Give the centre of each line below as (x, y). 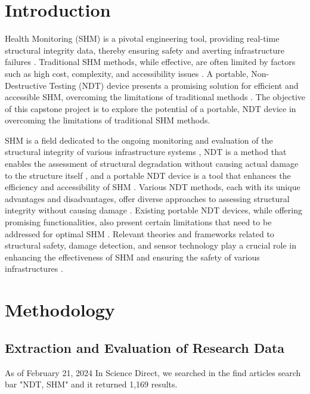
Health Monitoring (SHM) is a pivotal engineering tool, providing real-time (142, 38)
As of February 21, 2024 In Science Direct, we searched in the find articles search (153, 372)
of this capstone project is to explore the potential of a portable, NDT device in (151, 108)
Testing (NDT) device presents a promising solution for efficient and (174, 85)
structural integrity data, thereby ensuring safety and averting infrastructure (145, 50)
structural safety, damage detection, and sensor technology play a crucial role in (151, 245)
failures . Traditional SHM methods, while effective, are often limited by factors (150, 62)
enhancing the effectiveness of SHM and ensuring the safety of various (132, 257)
